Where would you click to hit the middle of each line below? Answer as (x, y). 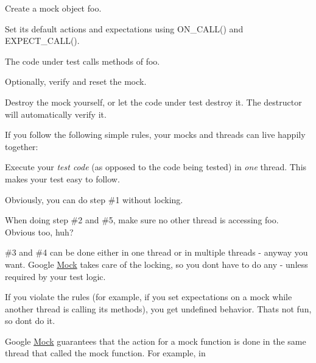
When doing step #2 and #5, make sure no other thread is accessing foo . (142, 220)
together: (22, 146)
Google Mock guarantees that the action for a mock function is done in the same (156, 341)
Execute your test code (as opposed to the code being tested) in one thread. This (156, 167)
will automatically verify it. (56, 114)
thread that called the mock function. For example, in (105, 353)
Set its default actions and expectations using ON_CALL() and (124, 28)
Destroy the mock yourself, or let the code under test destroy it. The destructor (153, 102)
